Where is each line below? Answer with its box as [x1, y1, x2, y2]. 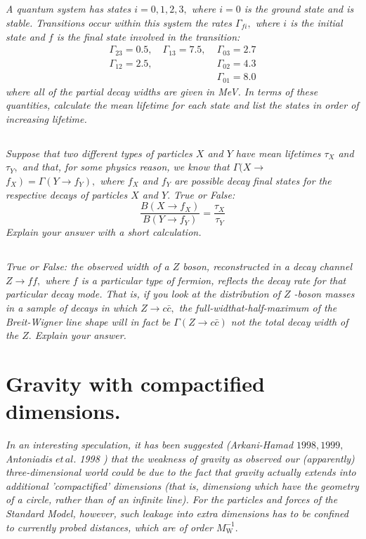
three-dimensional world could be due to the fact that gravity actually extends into [6, 465, 356, 479]
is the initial [290, 15, 343, 29]
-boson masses [294, 286, 355, 301]
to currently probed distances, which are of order [6, 519, 213, 534]
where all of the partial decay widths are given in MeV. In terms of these [6, 84, 318, 98]
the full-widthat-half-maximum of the [178, 300, 337, 314]
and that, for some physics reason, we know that [22, 159, 230, 174]
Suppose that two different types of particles [6, 145, 192, 160]
